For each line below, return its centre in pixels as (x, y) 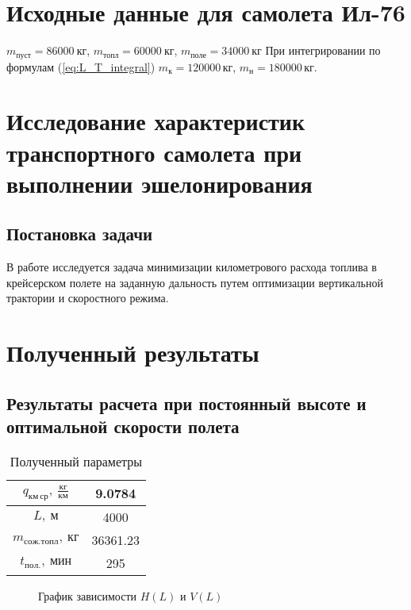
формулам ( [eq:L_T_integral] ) (81, 66)
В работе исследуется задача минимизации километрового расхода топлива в (192, 267)
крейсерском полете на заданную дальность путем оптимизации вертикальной (195, 282)
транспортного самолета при (154, 152)
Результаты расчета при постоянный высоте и (186, 403)
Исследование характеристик (156, 121)
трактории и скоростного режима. (88, 298)
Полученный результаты (133, 353)
